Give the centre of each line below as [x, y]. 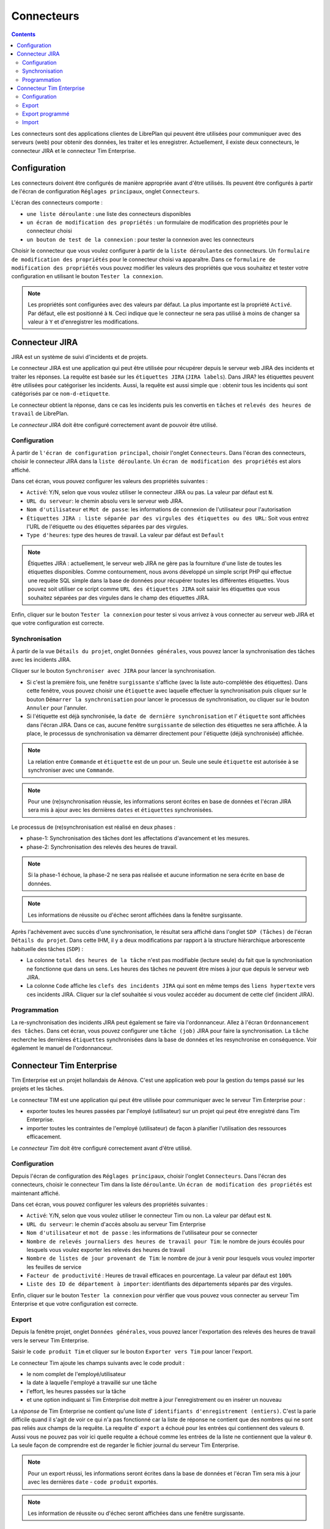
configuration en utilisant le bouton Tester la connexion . [87, 276]
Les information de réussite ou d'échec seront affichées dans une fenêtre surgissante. [136, 1513]
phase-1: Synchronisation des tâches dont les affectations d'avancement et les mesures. [138, 839]
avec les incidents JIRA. [41, 659]
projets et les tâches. [38, 1089]
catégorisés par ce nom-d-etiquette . [61, 394]
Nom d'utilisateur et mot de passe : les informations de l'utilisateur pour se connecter [142, 1233]
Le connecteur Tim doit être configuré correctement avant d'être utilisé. [101, 1148]
